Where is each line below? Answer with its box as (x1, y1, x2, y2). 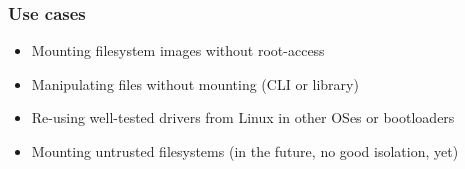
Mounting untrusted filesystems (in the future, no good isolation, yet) (31, 141, 459, 161)
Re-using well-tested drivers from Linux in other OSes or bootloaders (31, 107, 455, 128)
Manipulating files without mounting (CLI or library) (31, 73, 359, 94)
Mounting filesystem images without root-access (31, 40, 325, 61)
